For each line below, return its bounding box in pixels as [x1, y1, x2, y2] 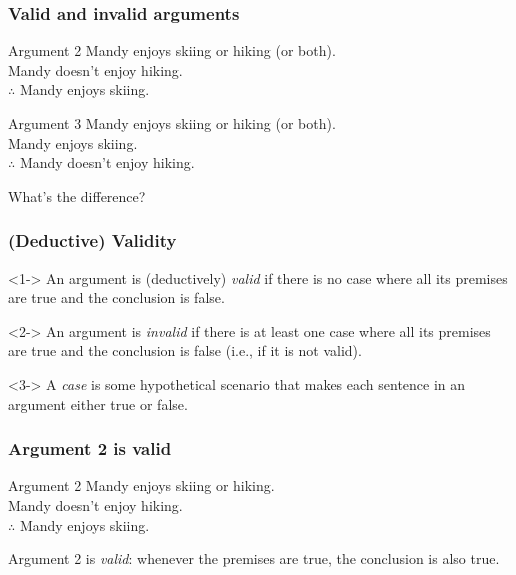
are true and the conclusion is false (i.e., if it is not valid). [8, 340, 362, 361]
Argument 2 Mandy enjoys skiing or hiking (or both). [8, 40, 336, 61]
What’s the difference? [8, 185, 146, 206]
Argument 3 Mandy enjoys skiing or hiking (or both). [8, 113, 336, 133]
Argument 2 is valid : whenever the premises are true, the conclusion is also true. [8, 548, 500, 569]
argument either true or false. [8, 393, 188, 414]
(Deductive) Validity [8, 228, 177, 253]
